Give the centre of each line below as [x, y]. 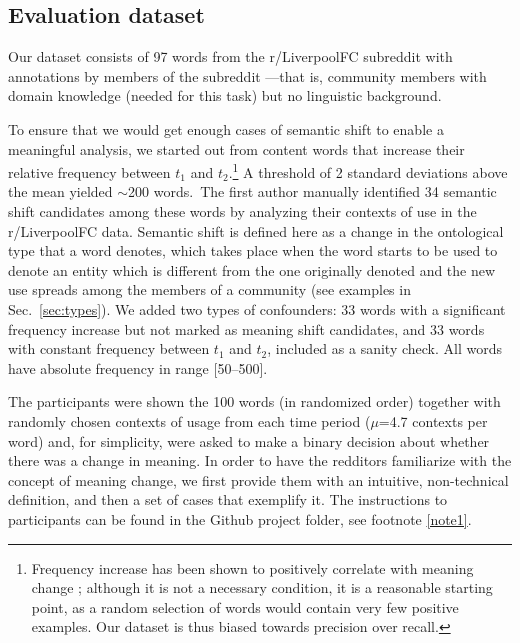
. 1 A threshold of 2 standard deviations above [368, 170]
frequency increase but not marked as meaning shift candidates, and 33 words [246, 328]
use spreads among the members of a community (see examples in [209, 289]
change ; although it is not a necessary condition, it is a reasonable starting [262, 587]
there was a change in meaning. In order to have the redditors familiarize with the [260, 460]
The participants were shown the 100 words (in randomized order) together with [254, 401]
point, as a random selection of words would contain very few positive [245, 606]
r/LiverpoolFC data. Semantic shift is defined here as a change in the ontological [256, 230]
